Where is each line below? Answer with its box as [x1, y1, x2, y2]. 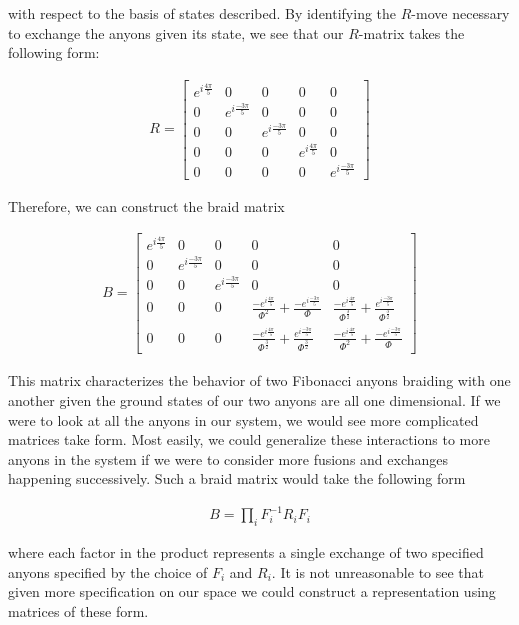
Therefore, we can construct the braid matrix [8, 195, 285, 216]
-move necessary [411, 3, 510, 23]
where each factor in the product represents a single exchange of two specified [8, 542, 484, 563]
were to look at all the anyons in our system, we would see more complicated [8, 409, 479, 430]
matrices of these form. [8, 601, 149, 622]
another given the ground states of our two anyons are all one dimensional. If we [8, 390, 501, 410]
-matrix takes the [358, 22, 465, 43]
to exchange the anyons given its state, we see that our [8, 22, 344, 43]
